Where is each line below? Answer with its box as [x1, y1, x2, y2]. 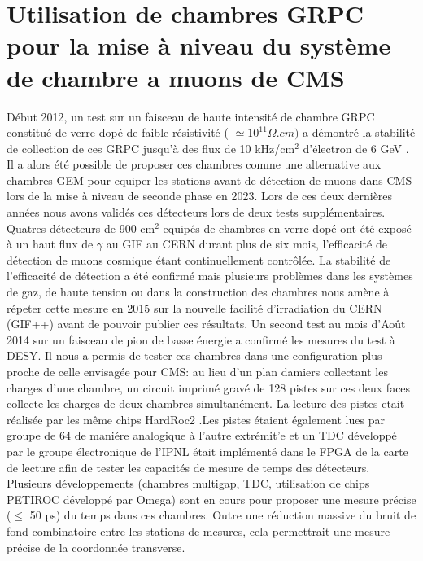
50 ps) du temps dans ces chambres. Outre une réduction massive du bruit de [29, 506, 416, 524]
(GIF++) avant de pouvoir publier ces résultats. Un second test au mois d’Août [7, 315, 406, 332]
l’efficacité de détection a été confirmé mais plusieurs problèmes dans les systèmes [7, 267, 413, 284]
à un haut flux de [7, 235, 94, 252]
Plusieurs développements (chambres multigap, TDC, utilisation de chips [7, 475, 370, 492]
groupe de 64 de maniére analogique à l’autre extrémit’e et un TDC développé [7, 427, 397, 444]
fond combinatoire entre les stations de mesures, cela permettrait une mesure [7, 522, 390, 539]
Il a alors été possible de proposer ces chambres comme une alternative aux [7, 156, 382, 173]
